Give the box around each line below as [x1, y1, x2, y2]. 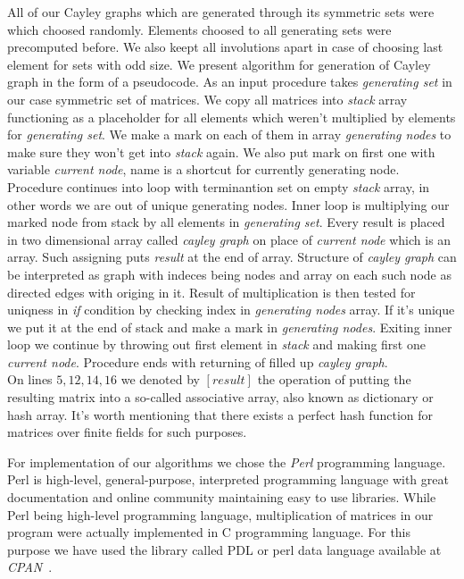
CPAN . [7, 558, 53, 576]
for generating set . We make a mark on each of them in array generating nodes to [7, 125, 452, 144]
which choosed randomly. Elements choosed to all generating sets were [7, 20, 392, 38]
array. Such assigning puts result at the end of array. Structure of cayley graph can [7, 248, 457, 266]
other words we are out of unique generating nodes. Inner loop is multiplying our [7, 195, 450, 214]
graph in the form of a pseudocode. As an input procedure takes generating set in [7, 72, 452, 91]
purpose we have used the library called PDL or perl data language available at [7, 540, 442, 558]
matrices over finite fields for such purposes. [7, 423, 247, 441]
